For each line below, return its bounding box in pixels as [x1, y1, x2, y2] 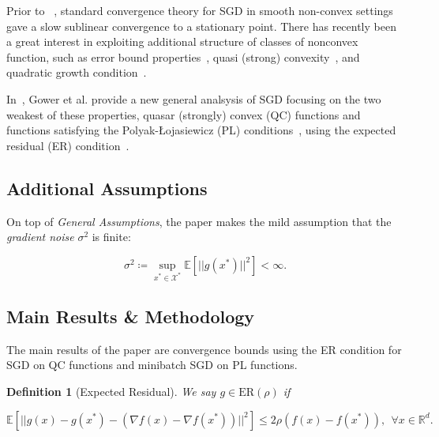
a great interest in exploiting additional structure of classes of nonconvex [6, 33, 358, 50]
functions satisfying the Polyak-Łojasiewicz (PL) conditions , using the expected [6, 122, 396, 138]
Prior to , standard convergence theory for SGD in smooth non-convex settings [6, 2, 393, 18]
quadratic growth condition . [6, 64, 147, 81]
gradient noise [6, 228, 74, 245]
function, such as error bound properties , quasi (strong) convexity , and [6, 48, 360, 65]
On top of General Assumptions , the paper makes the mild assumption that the [6, 213, 392, 229]
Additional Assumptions [6, 175, 208, 200]
